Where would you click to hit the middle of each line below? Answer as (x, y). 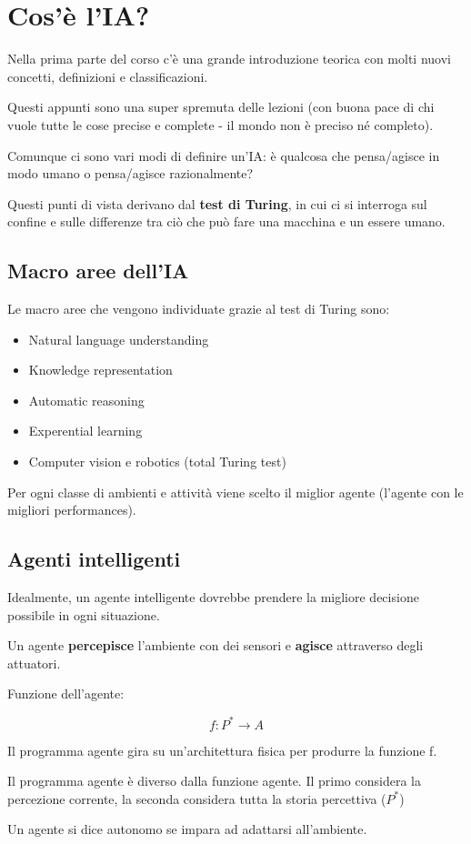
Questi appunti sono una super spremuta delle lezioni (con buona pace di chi (221, 107)
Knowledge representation (100, 370)
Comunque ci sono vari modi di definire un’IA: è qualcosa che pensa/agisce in (224, 155)
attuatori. (34, 663)
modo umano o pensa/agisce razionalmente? (130, 173)
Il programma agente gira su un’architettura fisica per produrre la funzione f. (222, 750)
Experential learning (85, 431)
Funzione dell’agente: (66, 693)
